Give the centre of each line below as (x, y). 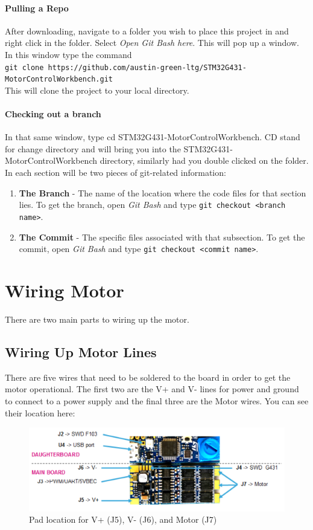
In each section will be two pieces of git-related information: (115, 173)
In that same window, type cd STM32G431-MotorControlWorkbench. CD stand (153, 137)
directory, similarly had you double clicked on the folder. (204, 160)
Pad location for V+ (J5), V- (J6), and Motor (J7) (123, 519)
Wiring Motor (65, 290)
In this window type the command (68, 54)
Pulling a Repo (37, 8)
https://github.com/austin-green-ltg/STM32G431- (147, 67)
